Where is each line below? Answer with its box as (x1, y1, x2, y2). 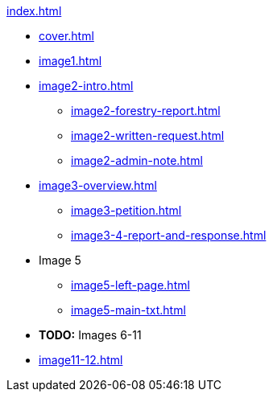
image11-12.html (39, 353, 123, 367)
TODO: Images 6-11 (39, 328, 142, 342)
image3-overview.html (39, 178, 157, 192)
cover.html (39, 29, 94, 43)
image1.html (39, 54, 102, 68)
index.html (6, 4, 62, 18)
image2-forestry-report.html (71, 104, 221, 117)
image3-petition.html (71, 203, 182, 217)
